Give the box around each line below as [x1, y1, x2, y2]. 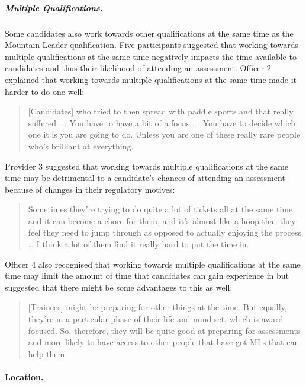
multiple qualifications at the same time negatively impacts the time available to [5, 50, 297, 62]
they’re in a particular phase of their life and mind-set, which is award [28, 313, 284, 325]
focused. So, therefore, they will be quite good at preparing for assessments [28, 324, 301, 336]
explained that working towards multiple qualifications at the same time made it [5, 73, 297, 85]
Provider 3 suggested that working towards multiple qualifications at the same [5, 160, 289, 172]
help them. [28, 347, 67, 359]
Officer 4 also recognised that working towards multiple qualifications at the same [5, 257, 301, 270]
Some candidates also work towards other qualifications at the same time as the [5, 27, 294, 39]
